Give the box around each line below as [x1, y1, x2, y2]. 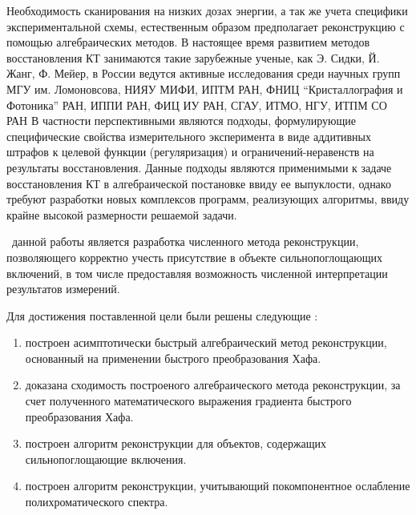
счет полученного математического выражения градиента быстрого [25, 392, 352, 409]
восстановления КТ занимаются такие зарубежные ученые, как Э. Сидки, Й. [6, 49, 380, 66]
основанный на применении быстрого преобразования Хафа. [25, 349, 321, 366]
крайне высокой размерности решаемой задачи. [6, 206, 237, 223]
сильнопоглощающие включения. [25, 450, 187, 467]
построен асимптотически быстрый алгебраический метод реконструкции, [25, 334, 387, 351]
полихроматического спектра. [25, 493, 168, 510]
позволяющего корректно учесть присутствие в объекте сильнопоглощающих [6, 248, 382, 265]
